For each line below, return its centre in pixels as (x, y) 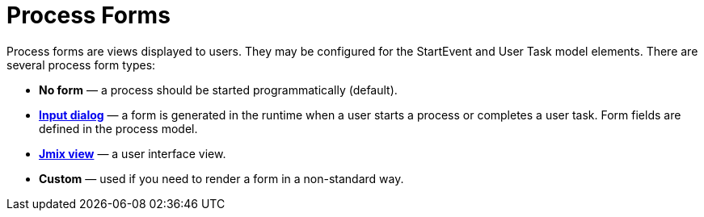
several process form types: (81, 65)
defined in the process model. (118, 128)
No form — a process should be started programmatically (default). (218, 90)
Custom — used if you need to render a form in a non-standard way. (221, 178)
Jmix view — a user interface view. (133, 153)
